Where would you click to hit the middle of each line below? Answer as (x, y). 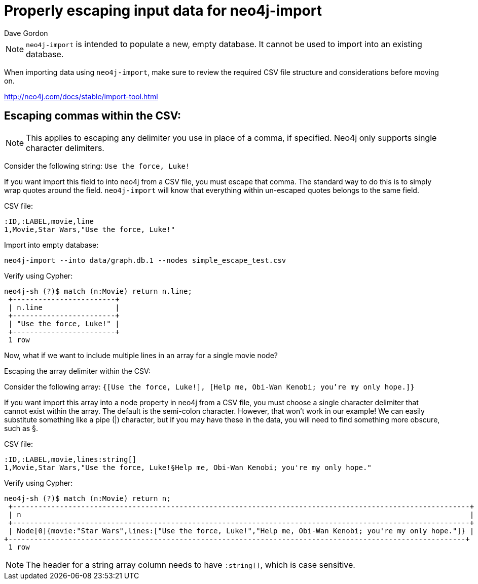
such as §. (21, 428)
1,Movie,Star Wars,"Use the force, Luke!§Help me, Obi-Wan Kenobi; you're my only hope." (188, 467)
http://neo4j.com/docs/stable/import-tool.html (81, 96)
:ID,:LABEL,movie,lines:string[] (70, 459)
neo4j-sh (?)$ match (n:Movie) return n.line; (98, 291)
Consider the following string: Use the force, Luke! (97, 166)
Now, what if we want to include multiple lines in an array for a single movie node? (141, 355)
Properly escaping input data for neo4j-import (163, 11)
